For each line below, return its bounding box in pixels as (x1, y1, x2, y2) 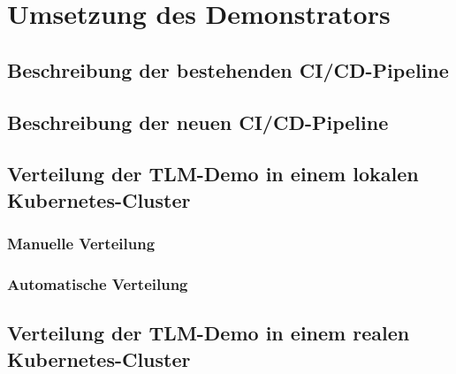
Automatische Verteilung (7, 272, 188, 294)
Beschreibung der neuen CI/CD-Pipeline (7, 108, 389, 135)
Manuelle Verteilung (7, 233, 156, 255)
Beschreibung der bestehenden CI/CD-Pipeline (7, 56, 449, 83)
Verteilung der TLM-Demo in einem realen (7, 319, 410, 347)
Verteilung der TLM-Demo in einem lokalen (7, 160, 419, 187)
